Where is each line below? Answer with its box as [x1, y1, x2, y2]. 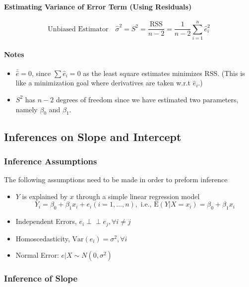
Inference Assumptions [4, 155, 97, 167]
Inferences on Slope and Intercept [4, 129, 182, 144]
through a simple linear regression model [76, 191, 200, 201]
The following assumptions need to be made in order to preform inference [4, 174, 228, 185]
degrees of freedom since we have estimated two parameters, [56, 94, 239, 104]
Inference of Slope [4, 272, 78, 285]
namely [15, 104, 38, 114]
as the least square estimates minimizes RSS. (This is [83, 68, 245, 78]
